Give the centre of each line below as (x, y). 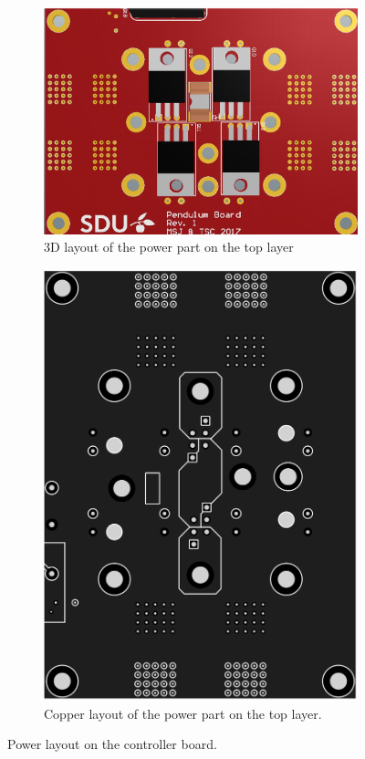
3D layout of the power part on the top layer (169, 247)
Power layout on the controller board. (112, 744)
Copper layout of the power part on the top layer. (183, 713)
